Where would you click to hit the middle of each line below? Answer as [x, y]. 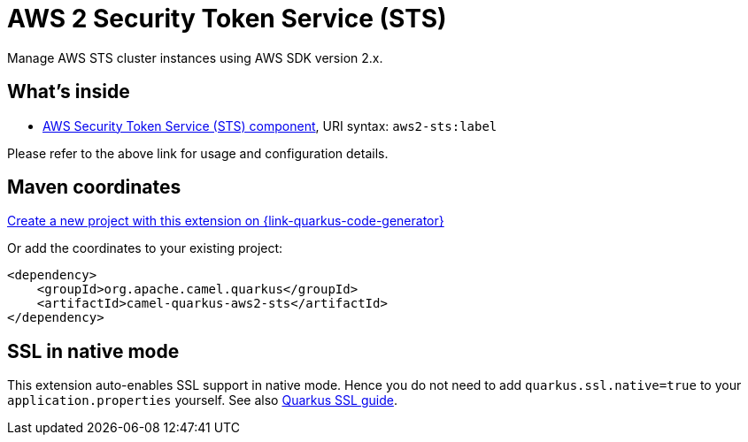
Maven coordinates [94, 187]
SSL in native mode [93, 351]
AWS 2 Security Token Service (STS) [227, 19]
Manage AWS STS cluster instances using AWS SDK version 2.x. [195, 57]
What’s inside [69, 92]
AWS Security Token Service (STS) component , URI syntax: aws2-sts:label [270, 126]
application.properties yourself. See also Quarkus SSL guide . [202, 400]
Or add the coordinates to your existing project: [145, 248]
